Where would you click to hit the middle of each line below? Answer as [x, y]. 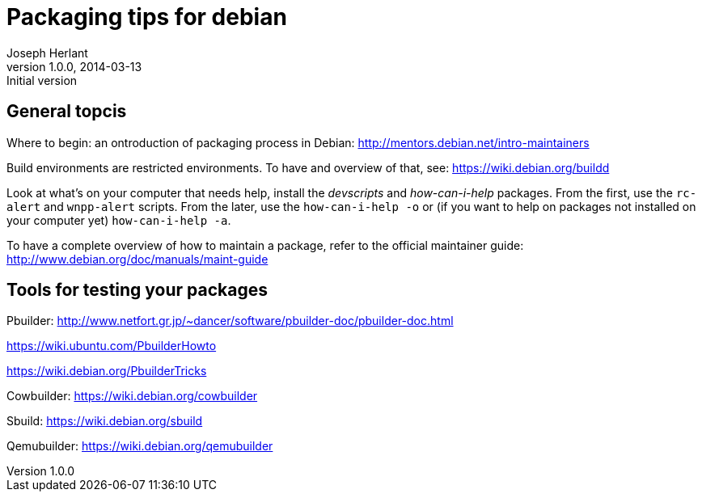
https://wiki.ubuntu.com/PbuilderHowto [112, 346]
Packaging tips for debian [147, 17]
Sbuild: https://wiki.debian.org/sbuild [105, 421]
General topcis [67, 112]
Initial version [42, 80]
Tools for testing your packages [137, 290]
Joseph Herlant [47, 53]
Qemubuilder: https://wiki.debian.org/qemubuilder [140, 446]
